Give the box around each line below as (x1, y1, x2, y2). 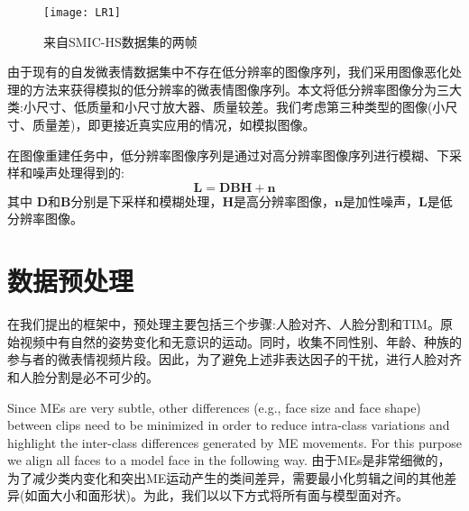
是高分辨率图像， (234, 191, 336, 210)
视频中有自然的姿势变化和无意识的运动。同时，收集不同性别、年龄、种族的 (19, 332, 462, 351)
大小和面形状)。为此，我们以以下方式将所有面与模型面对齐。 (50, 486, 409, 505)
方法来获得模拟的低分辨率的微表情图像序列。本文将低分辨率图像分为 (32, 79, 437, 98)
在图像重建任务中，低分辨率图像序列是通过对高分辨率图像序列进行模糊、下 (7, 145, 449, 164)
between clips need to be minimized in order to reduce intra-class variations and (7, 415, 450, 434)
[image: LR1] (43, 6, 121, 19)
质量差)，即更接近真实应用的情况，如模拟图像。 (32, 115, 316, 134)
